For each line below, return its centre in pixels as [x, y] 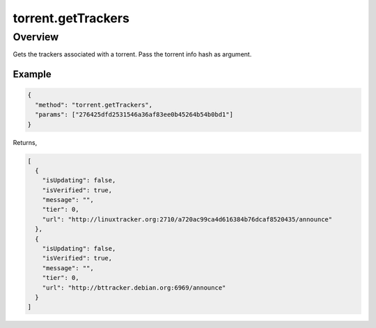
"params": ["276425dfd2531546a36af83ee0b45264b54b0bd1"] [134, 115]
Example [32, 74]
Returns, [25, 142]
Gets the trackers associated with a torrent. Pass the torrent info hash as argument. [132, 54]
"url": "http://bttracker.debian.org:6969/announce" [134, 288]
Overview [36, 37]
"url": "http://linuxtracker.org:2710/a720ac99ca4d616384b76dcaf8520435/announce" [187, 219]
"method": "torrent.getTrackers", [94, 105]
